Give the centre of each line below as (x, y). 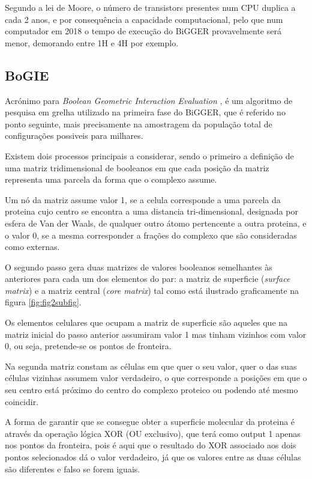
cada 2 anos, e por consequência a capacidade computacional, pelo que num (144, 19)
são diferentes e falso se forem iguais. (73, 468)
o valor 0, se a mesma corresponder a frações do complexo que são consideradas (151, 235)
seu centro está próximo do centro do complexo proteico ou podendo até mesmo (151, 390)
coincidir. (22, 401)
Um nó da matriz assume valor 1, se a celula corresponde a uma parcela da (143, 199)
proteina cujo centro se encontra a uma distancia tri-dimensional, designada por (151, 211)
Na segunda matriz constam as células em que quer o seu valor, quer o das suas (151, 366)
